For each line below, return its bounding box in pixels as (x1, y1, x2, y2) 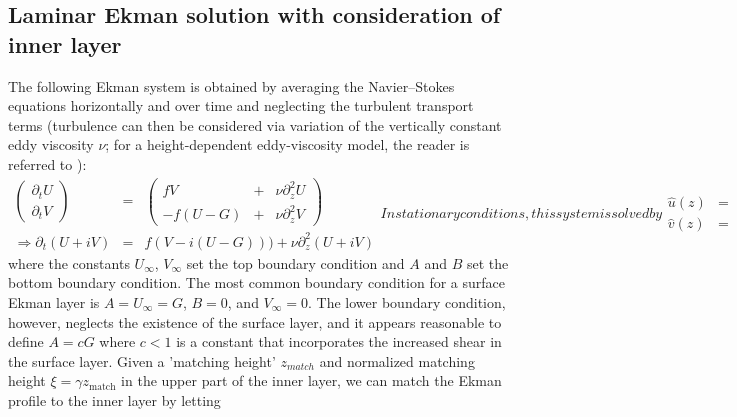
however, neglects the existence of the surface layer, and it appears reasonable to (8, 311, 502, 332)
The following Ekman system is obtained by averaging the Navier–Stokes (8, 75, 455, 96)
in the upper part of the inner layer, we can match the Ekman (121, 370, 502, 391)
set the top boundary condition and (186, 252, 405, 273)
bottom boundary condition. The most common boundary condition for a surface (8, 272, 505, 293)
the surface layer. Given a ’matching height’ (8, 350, 276, 371)
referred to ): (8, 153, 87, 174)
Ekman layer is (8, 291, 100, 312)
